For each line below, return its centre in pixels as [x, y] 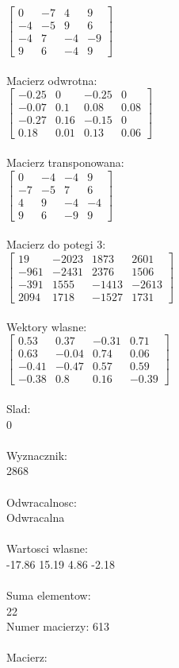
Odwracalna [36, 517]
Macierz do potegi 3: [56, 244]
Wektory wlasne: [47, 326]
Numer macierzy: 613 [58, 626]
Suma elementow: [49, 595]
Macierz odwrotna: [52, 80]
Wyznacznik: [37, 455]
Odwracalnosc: [42, 502]
